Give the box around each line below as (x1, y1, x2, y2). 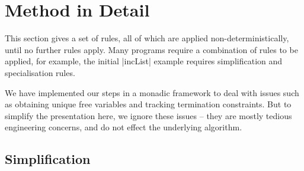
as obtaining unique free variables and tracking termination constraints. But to (5, 98, 292, 110)
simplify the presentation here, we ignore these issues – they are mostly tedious (5, 109, 292, 121)
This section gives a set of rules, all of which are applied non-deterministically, (5, 32, 289, 44)
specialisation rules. (5, 66, 75, 78)
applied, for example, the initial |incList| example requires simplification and (5, 55, 283, 67)
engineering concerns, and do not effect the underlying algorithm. (5, 121, 242, 133)
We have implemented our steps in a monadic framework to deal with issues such (5, 86, 299, 98)
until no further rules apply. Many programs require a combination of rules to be (5, 43, 298, 55)
